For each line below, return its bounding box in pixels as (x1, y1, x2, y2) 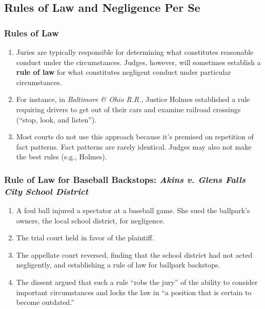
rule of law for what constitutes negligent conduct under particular (16, 67, 231, 77)
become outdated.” (16, 297, 74, 307)
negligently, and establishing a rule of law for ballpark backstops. (16, 259, 220, 270)
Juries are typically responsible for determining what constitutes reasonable (16, 47, 254, 57)
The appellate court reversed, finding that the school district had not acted (16, 249, 253, 260)
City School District (4, 184, 89, 197)
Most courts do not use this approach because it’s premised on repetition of (16, 131, 254, 142)
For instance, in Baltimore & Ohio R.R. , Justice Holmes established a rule (16, 94, 250, 105)
